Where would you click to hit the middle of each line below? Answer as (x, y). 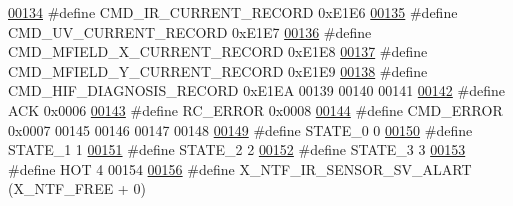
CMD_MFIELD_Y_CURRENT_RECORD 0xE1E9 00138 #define (218, 70)
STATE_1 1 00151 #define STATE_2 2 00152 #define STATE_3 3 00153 (237, 149)
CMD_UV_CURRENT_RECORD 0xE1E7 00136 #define (190, 31)
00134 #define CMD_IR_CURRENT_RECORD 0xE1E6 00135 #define (233, 12)
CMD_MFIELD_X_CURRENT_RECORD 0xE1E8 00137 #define (218, 51)
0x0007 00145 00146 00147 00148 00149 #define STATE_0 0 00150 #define (240, 129)
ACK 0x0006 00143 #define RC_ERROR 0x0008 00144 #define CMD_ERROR (255, 109)
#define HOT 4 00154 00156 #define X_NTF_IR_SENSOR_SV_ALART (240, 168)
